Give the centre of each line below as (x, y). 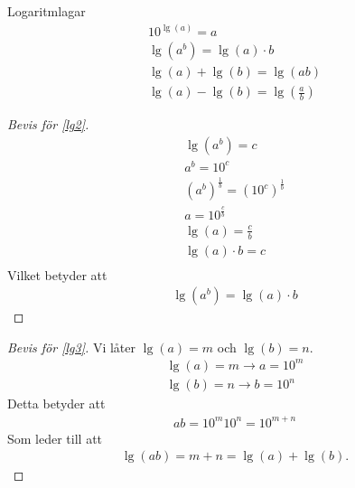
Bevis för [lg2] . (48, 124)
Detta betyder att (56, 404)
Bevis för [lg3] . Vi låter (72, 347)
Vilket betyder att (57, 274)
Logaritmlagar (47, 11)
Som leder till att (55, 438)
